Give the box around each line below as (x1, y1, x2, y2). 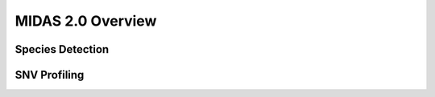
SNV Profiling (14, 68, 85, 82)
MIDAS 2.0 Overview (14, 12, 157, 30)
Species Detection (14, 42, 110, 56)
